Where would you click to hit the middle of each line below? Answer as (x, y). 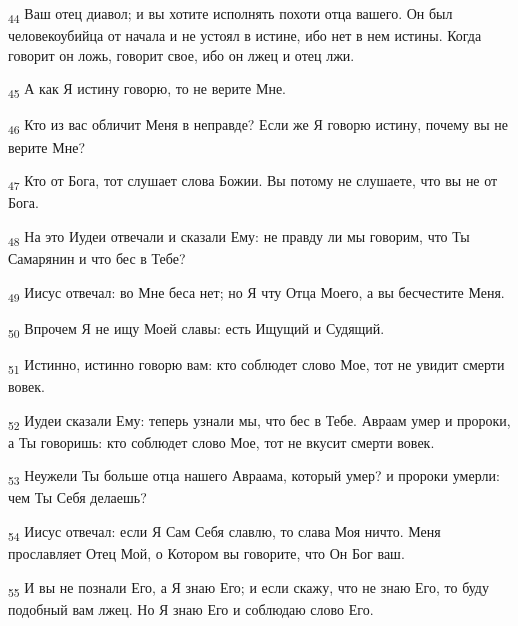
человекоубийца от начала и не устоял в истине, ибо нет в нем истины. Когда (245, 35)
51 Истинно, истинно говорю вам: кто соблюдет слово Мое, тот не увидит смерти (256, 365)
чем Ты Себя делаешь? (77, 497)
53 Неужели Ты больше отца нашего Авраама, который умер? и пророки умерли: (254, 477)
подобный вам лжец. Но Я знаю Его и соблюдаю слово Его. (191, 608)
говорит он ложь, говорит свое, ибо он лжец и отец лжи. (181, 54)
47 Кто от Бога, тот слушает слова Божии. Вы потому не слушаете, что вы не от (253, 181)
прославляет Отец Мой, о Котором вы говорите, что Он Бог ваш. (206, 553)
